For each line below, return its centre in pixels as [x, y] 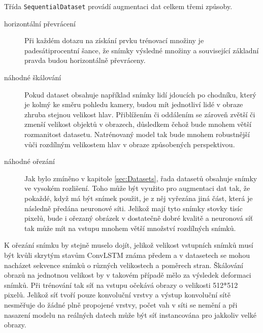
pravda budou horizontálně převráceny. [85, 60]
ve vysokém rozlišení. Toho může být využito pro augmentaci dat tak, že [137, 188]
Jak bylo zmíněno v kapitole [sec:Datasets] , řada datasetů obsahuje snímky [141, 178]
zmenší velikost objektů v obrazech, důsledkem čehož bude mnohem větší [138, 124]
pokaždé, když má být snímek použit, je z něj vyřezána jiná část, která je [139, 198]
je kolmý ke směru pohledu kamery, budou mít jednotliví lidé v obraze [134, 104]
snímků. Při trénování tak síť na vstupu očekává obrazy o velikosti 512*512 [121, 285]
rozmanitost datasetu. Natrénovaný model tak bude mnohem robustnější [137, 134]
